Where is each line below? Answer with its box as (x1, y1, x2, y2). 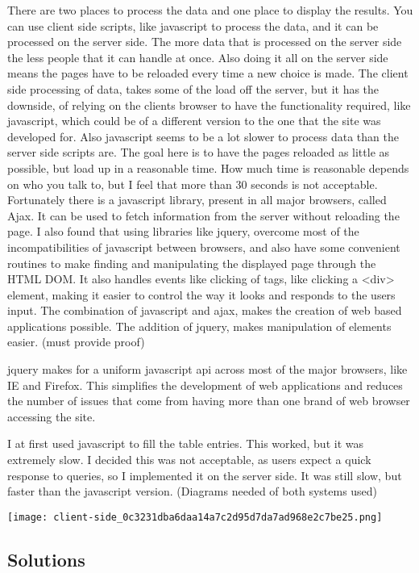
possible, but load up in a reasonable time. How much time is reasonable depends (7, 159, 409, 176)
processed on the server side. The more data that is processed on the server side (7, 33, 402, 50)
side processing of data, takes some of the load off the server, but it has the (7, 80, 380, 97)
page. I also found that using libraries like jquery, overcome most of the (7, 223, 359, 240)
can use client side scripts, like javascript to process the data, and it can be (7, 17, 379, 34)
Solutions (7, 546, 85, 571)
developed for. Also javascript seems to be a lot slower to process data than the (7, 128, 399, 144)
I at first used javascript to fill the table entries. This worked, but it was (7, 435, 363, 452)
